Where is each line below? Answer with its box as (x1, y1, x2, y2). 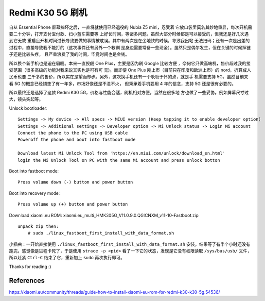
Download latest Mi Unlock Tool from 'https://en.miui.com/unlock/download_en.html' (18, 150, 226, 156)
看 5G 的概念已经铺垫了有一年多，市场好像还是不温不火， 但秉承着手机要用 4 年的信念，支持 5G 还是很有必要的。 (9, 81, 236, 86)
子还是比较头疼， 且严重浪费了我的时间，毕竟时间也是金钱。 (9, 51, 130, 57)
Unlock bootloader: (9, 105, 48, 111)
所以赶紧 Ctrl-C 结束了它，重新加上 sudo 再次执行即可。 (9, 255, 125, 261)
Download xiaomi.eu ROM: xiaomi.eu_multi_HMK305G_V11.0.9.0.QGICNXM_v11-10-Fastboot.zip (9, 212, 199, 218)
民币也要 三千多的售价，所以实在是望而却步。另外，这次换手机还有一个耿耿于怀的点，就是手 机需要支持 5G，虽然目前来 (9, 74, 248, 80)
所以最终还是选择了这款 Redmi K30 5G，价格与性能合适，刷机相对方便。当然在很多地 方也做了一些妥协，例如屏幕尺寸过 (9, 90, 249, 96)
